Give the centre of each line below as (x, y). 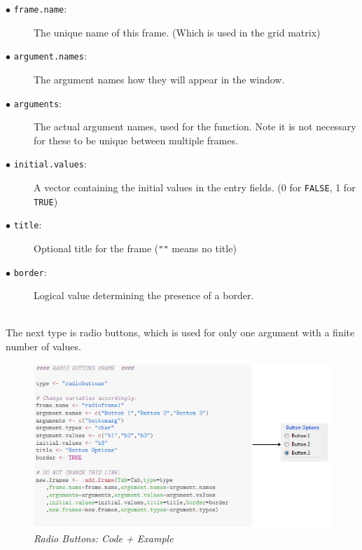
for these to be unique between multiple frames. (136, 140)
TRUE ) (46, 201)
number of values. (43, 346)
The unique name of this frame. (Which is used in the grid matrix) (177, 32)
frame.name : (40, 8)
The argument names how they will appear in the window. (159, 79)
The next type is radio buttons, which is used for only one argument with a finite (180, 332)
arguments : (38, 103)
